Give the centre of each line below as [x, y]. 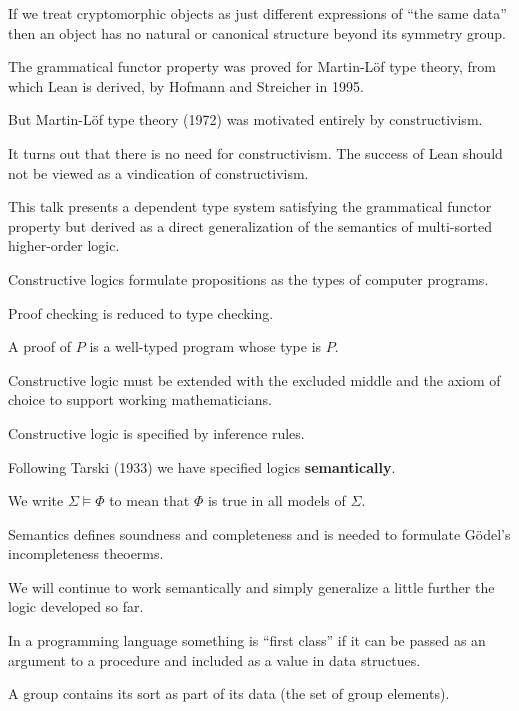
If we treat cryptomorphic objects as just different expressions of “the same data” [257, 13]
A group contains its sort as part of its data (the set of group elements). [229, 693]
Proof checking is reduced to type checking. [141, 312]
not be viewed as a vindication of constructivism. [158, 172]
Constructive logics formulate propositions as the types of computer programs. [248, 278]
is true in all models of [276, 500]
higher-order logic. [64, 245]
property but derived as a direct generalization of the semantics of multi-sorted [250, 225]
